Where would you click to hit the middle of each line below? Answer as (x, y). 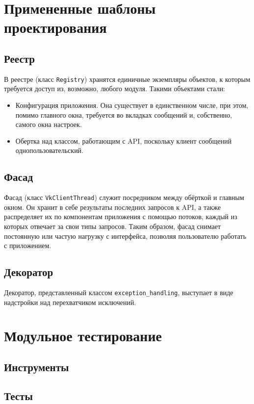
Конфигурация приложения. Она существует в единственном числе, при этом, (132, 105)
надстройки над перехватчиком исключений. (70, 302)
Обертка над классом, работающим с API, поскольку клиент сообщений (124, 140)
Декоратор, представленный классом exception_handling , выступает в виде (119, 292)
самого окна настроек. (49, 124)
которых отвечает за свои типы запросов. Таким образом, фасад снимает (113, 226)
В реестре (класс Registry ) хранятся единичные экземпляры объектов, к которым (127, 79)
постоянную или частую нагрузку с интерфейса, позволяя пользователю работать (125, 236)
